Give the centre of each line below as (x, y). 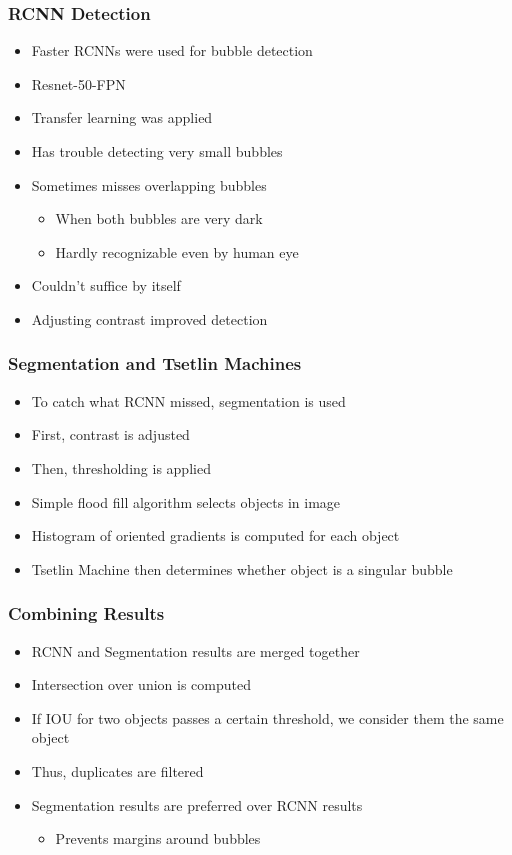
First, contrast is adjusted (110, 434)
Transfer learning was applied (122, 117)
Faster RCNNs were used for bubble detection (172, 50)
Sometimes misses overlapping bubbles (149, 184)
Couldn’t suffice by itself (106, 285)
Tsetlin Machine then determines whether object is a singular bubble (242, 568)
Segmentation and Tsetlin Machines (155, 363)
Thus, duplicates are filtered (117, 770)
